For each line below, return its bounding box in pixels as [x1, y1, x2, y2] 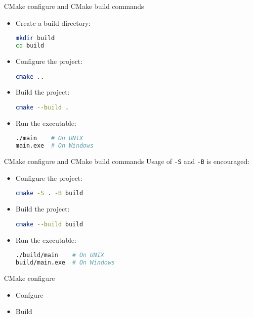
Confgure [15, 289, 43, 300]
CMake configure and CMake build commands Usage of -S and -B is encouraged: [4, 156, 250, 166]
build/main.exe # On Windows [15, 259, 115, 266]
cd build [15, 42, 44, 50]
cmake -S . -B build [15, 190, 83, 197]
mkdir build [15, 35, 55, 42]
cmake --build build [15, 220, 83, 228]
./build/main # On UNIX [15, 252, 104, 259]
